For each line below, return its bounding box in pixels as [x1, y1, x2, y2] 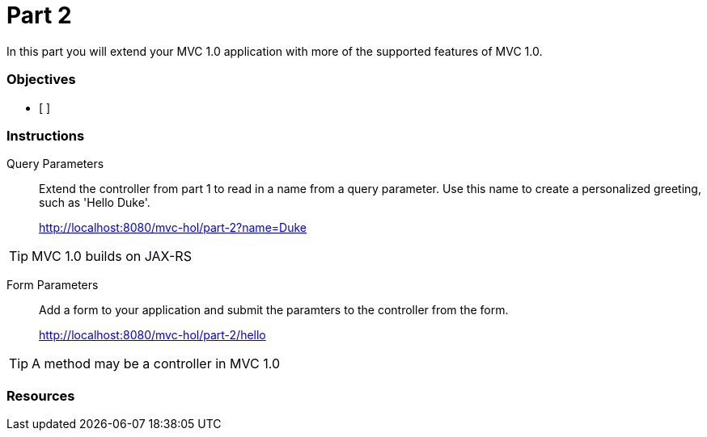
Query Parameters [6, 157, 104, 171]
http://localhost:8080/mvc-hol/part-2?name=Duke [39, 221, 307, 235]
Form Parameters [6, 278, 99, 292]
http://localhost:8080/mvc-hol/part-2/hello [39, 328, 266, 342]
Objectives [6, 71, 76, 88]
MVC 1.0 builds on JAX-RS [32, 248, 192, 265]
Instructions [6, 127, 85, 144]
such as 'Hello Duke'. [39, 195, 150, 210]
